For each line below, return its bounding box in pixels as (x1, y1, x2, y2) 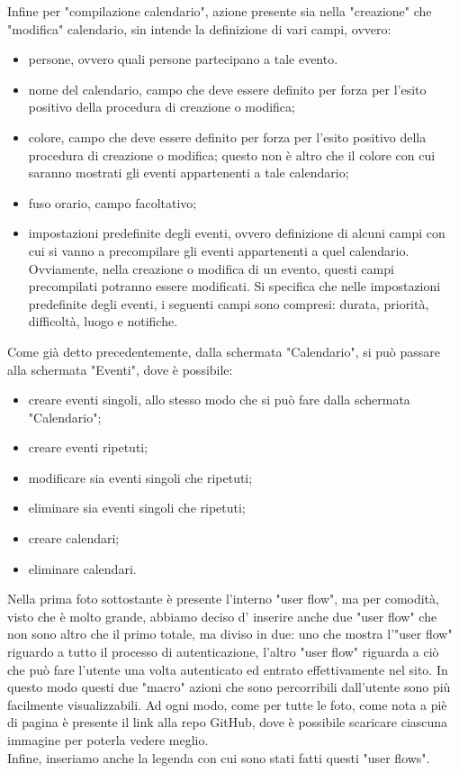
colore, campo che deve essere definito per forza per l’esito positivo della (28, 127, 427, 146)
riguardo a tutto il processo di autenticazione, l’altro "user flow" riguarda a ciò (7, 642, 439, 661)
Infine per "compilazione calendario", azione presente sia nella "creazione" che (7, 2, 432, 20)
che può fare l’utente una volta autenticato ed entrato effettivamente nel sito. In (7, 659, 448, 678)
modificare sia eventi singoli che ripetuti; (28, 468, 253, 487)
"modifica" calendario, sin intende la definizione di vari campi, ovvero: (7, 19, 391, 38)
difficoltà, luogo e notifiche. (28, 312, 178, 331)
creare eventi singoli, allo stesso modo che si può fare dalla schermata (28, 390, 410, 409)
